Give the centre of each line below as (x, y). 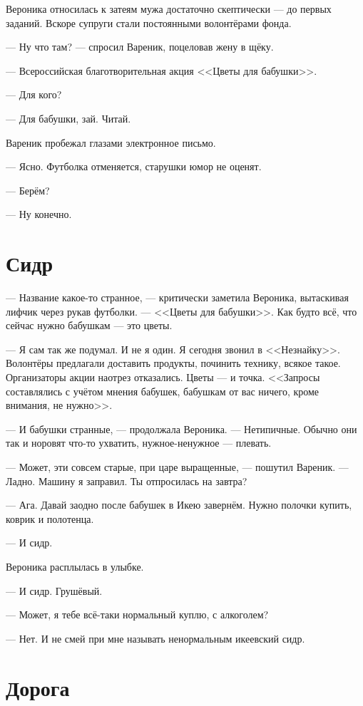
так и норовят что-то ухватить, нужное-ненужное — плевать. (139, 443)
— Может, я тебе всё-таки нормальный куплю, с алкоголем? (137, 614)
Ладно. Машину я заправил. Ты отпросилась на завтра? (127, 481)
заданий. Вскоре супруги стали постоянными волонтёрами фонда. (149, 22)
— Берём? (28, 190)
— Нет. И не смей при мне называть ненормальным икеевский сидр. (155, 638)
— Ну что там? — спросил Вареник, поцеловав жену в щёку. (140, 47)
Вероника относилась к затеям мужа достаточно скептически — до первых (169, 9)
